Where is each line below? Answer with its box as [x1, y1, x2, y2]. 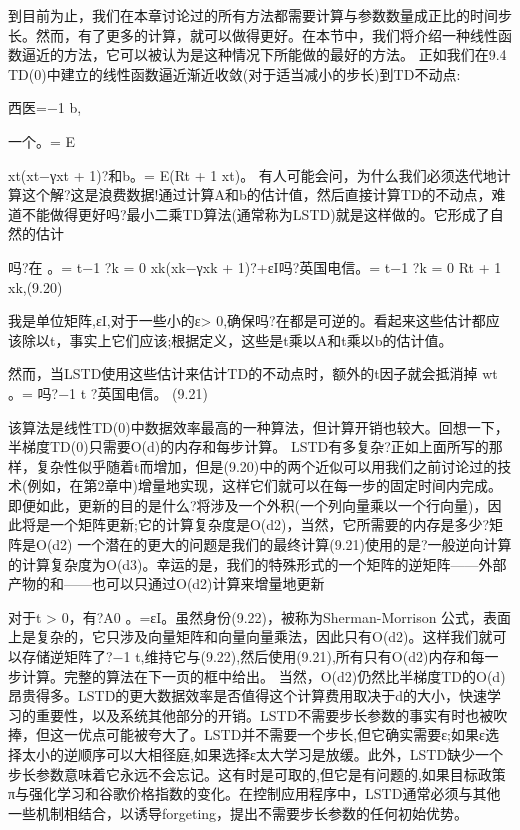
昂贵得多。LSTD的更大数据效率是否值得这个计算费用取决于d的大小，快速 [8, 685, 488, 706]
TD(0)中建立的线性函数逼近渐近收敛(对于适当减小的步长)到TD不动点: [8, 63, 461, 84]
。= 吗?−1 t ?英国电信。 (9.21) [8, 382, 208, 403]
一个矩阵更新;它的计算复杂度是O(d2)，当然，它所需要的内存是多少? [49, 514, 490, 535]
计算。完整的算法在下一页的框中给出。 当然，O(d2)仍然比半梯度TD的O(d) [21, 665, 506, 686]
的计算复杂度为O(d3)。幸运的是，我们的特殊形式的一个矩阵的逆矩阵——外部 [8, 553, 507, 574]
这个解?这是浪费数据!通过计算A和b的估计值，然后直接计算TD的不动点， [21, 184, 492, 205]
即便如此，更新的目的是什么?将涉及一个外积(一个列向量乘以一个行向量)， [8, 494, 488, 515]
